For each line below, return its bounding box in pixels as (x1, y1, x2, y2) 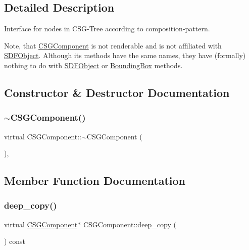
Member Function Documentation (4, 173, 186, 188)
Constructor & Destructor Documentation (4, 84, 230, 100)
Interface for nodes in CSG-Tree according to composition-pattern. (4, 23, 210, 34)
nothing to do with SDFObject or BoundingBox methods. (4, 60, 183, 70)
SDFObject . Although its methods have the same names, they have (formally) (4, 50, 246, 61)
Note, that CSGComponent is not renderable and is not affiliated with (4, 40, 222, 51)
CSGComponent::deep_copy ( (83, 219, 176, 229)
